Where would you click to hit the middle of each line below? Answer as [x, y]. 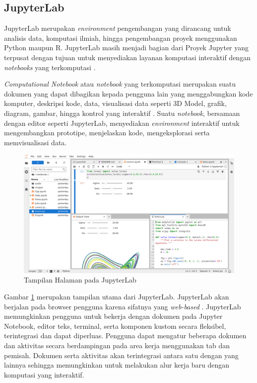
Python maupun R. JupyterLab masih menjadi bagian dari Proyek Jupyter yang [127, 48]
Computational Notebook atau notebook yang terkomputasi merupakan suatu [120, 84]
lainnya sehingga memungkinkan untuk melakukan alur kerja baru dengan [117, 365]
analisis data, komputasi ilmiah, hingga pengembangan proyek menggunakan [121, 38]
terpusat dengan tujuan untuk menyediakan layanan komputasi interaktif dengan [127, 57]
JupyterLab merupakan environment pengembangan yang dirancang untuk [118, 28]
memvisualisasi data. [35, 142]
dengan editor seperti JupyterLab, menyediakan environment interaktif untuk [122, 123]
